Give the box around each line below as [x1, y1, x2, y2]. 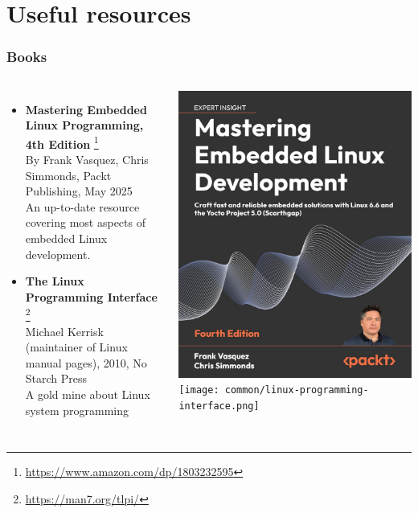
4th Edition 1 [25, 133, 99, 152]
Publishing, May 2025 [25, 183, 133, 199]
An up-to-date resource [25, 198, 140, 215]
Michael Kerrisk [25, 322, 104, 339]
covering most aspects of [25, 214, 145, 231]
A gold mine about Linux [25, 386, 150, 402]
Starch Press [25, 370, 88, 387]
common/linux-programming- [224, 384, 369, 396]
